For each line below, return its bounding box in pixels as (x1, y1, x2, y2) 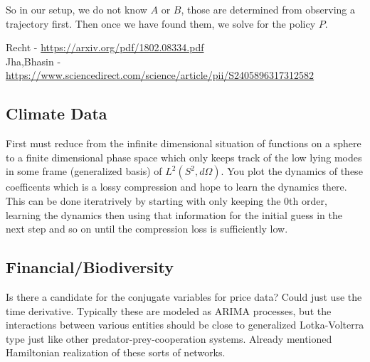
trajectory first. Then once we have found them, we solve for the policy (6, 16, 316, 31)
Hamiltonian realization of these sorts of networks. (6, 345, 226, 360)
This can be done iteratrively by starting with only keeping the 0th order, (6, 193, 327, 208)
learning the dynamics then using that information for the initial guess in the (6, 207, 342, 222)
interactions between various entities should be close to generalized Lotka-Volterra (6, 317, 364, 332)
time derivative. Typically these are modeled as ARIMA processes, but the (6, 303, 332, 318)
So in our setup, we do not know (6, 2, 147, 16)
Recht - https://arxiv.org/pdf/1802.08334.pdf (6, 40, 204, 55)
